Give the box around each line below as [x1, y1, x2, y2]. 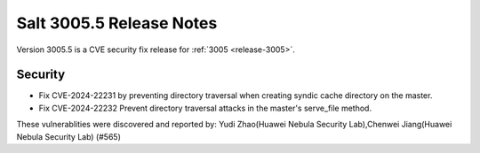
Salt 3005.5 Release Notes [16, 13, 218, 33]
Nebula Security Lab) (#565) [16, 131, 122, 142]
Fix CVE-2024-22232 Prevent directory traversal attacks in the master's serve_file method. [38, 103, 372, 113]
